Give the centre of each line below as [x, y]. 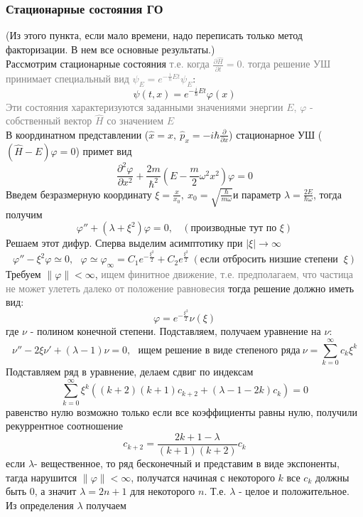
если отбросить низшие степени [269, 260]
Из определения [40, 505]
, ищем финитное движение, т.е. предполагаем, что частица [224, 274]
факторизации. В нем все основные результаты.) [110, 49]
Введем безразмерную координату [79, 194]
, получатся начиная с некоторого [203, 477]
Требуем [23, 274]
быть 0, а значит [41, 491]
